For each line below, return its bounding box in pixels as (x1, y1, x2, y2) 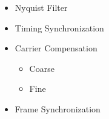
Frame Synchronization (15, 102, 101, 115)
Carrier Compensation (15, 42, 97, 54)
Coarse (29, 62, 54, 74)
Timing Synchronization (15, 21, 104, 34)
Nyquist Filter (15, 1, 68, 13)
